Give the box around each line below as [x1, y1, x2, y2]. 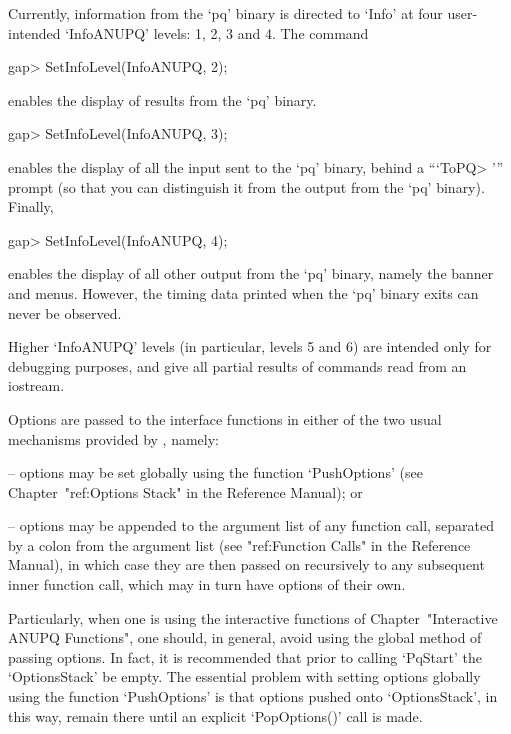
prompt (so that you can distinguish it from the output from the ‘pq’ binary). [8, 176, 485, 197]
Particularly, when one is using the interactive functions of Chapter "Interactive [8, 607, 498, 628]
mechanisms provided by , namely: [8, 428, 219, 449]
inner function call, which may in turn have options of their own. [8, 574, 406, 595]
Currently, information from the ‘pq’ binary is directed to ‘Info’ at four [8, 3, 443, 23]
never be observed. [8, 302, 122, 323]
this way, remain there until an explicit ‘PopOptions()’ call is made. [8, 705, 423, 726]
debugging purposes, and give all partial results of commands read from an [8, 355, 467, 376]
